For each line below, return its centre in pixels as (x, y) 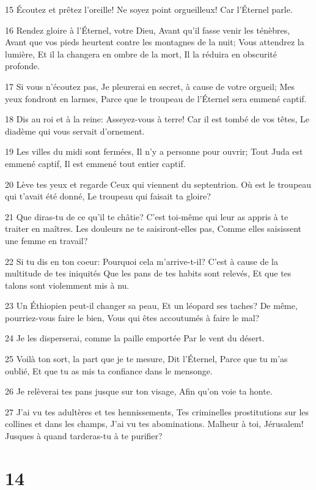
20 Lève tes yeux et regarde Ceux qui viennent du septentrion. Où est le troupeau (158, 184)
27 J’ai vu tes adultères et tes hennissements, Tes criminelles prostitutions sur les (157, 411)
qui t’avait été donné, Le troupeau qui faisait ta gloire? (108, 196)
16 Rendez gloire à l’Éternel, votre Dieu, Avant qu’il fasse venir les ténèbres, (148, 30)
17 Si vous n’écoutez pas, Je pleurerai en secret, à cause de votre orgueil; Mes (150, 86)
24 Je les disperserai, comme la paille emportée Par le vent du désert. (135, 338)
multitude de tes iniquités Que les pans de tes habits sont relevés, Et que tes (148, 273)
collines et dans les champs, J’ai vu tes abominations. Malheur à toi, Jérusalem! (154, 424)
